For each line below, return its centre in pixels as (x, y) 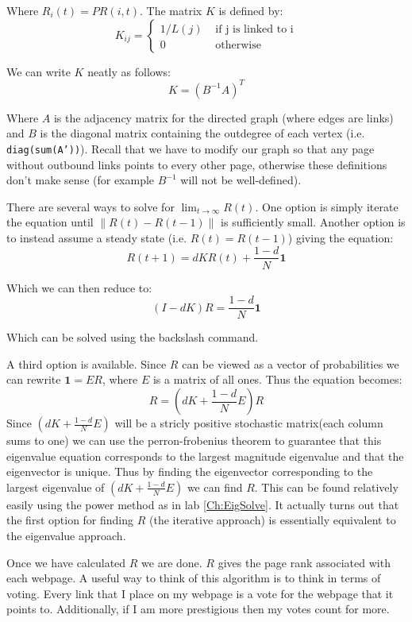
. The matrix (171, 10)
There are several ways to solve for (90, 206)
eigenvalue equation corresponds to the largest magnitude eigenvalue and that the (205, 456)
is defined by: (251, 10)
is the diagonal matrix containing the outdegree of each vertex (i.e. (202, 133)
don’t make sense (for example (81, 180)
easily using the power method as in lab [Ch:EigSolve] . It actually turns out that (203, 504)
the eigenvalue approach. (66, 535)
